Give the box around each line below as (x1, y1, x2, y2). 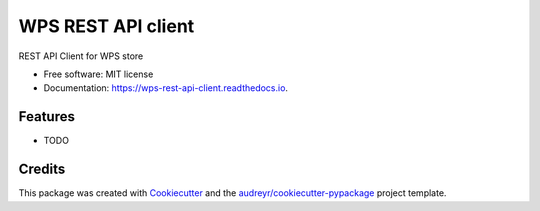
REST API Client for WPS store (18, 50, 144, 62)
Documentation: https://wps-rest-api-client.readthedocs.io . (43, 82, 289, 94)
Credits (18, 161, 66, 178)
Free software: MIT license (43, 68, 154, 80)
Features (18, 108, 75, 125)
